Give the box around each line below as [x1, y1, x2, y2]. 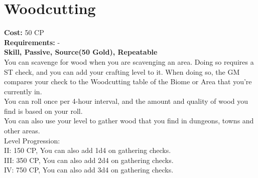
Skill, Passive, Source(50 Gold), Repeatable [4, 47, 158, 57]
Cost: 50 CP [4, 27, 44, 38]
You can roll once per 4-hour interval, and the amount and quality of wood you [4, 96, 248, 106]
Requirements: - [4, 37, 60, 47]
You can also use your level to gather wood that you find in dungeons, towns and [4, 115, 254, 126]
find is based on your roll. [4, 105, 83, 116]
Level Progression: [4, 135, 60, 145]
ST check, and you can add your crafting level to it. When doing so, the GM [4, 66, 240, 77]
